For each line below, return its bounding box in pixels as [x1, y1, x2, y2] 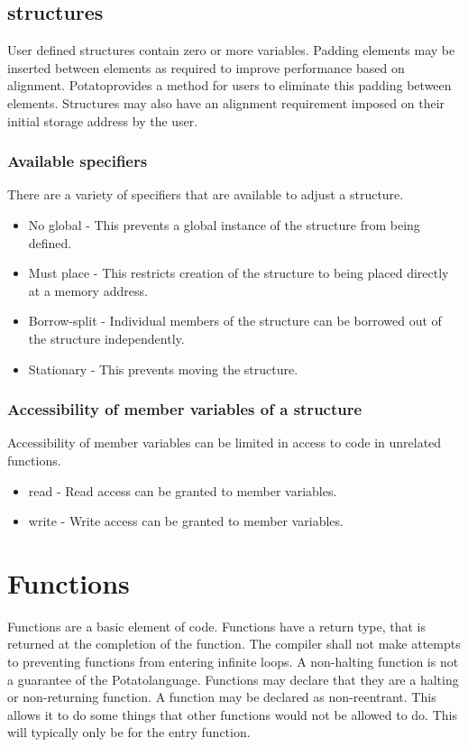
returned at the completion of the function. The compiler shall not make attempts [7, 634, 461, 653]
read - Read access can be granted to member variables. [28, 481, 337, 500]
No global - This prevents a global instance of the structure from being [28, 215, 420, 234]
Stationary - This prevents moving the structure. [28, 359, 298, 378]
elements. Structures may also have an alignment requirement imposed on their [7, 93, 445, 112]
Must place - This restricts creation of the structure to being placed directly [28, 263, 449, 282]
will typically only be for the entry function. [7, 723, 251, 742]
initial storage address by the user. [7, 111, 198, 130]
